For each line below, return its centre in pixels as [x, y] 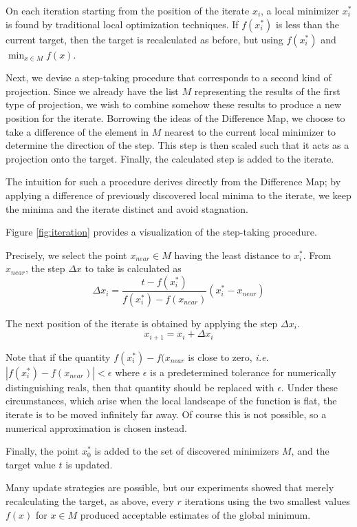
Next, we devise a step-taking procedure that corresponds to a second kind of [169, 77]
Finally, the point [42, 451]
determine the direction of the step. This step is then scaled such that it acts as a [177, 145]
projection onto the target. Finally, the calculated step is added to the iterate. [170, 158]
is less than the [307, 24]
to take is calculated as [133, 268]
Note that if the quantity [58, 356]
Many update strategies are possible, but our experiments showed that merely [170, 487]
